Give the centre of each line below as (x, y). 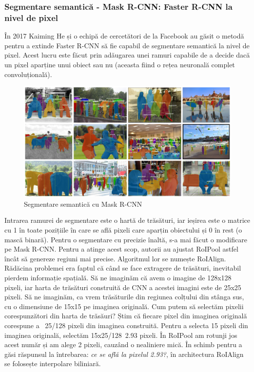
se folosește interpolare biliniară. (53, 363)
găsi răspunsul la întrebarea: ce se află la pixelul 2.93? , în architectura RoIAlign (124, 354)
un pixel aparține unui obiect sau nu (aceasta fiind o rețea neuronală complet (120, 64)
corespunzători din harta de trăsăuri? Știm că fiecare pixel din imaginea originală (126, 316)
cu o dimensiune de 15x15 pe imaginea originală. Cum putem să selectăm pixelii (124, 306)
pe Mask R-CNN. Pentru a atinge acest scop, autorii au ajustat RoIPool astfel (121, 249)
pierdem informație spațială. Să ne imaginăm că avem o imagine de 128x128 (118, 277)
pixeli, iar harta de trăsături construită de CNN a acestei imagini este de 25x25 (123, 287)
